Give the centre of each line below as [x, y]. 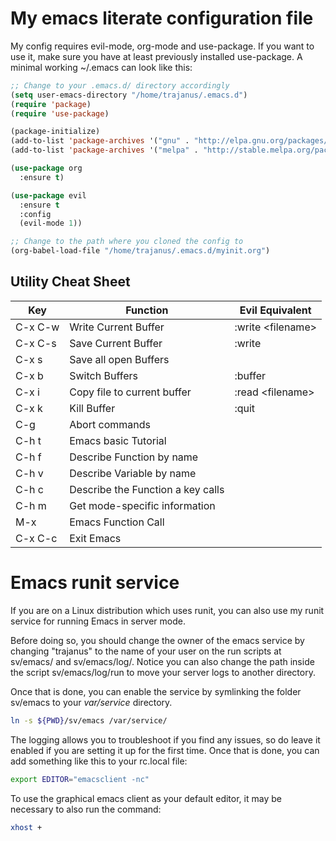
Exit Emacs [95, 538]
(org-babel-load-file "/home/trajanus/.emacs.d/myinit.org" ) [140, 251]
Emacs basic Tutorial [118, 440]
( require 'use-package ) [60, 113]
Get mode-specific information [142, 505]
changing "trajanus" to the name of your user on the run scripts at [146, 651]
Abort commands [110, 424]
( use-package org [46, 168]
